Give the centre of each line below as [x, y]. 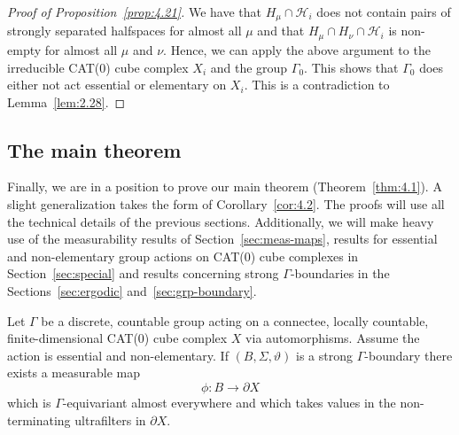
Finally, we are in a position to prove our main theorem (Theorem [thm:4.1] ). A [225, 186]
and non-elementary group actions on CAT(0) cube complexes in [183, 256]
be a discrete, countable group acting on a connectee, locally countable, [235, 320]
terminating [39, 419]
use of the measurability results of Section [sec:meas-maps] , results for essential [222, 239]
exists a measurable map [74, 373]
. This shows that [351, 67]
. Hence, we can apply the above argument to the [297, 49]
